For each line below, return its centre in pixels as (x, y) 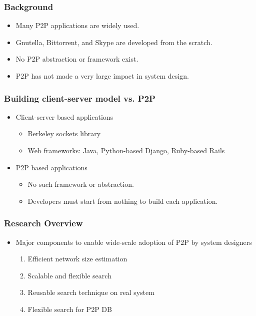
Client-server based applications (64, 116)
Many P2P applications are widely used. (77, 25)
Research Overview (43, 223)
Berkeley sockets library (64, 133)
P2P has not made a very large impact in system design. (102, 76)
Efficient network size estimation (77, 259)
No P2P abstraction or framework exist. (77, 59)
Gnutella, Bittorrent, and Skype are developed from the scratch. (114, 42)
